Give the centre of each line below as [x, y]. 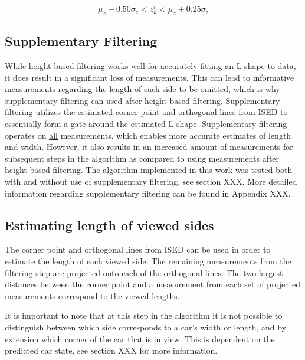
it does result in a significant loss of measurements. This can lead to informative [150, 77]
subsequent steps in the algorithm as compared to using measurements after [142, 158]
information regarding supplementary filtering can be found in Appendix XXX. [148, 193]
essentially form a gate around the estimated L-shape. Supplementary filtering [146, 124]
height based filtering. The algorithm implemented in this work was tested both [149, 170]
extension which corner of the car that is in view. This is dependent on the [140, 338]
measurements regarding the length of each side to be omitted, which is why [142, 89]
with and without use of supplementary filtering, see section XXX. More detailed [151, 181]
